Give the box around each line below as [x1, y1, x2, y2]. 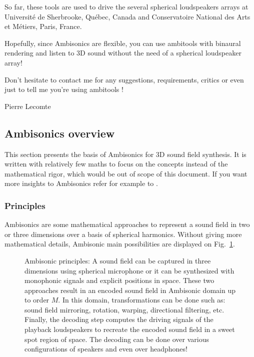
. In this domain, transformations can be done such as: [58, 294, 225, 305]
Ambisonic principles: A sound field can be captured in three [24, 255, 211, 265]
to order [24, 294, 49, 305]
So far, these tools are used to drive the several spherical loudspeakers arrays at [4, 1, 248, 11]
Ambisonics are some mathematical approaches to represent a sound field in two [4, 219, 250, 229]
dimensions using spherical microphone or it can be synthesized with [24, 265, 234, 275]
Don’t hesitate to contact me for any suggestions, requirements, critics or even [4, 74, 244, 84]
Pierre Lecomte [4, 100, 51, 111]
